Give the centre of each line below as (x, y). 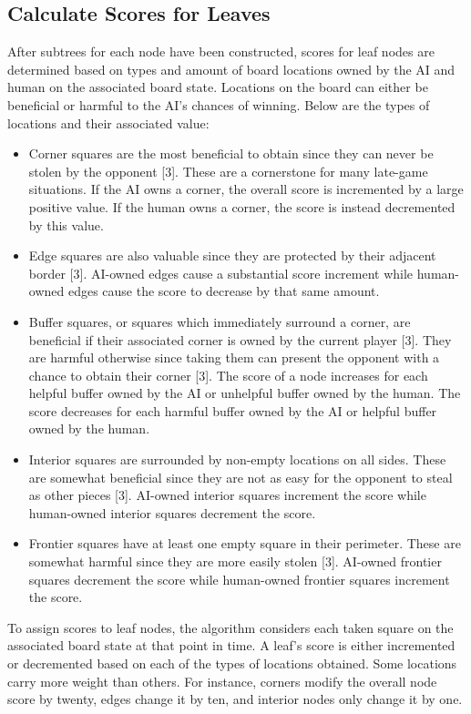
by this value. (66, 224)
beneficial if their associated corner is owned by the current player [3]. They (240, 339)
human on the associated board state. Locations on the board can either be (218, 87)
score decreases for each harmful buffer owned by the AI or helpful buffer (233, 410)
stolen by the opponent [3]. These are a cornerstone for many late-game (228, 171)
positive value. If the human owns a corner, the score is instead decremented (242, 206)
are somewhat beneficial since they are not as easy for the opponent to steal (241, 477)
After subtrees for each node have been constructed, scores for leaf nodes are (221, 51)
